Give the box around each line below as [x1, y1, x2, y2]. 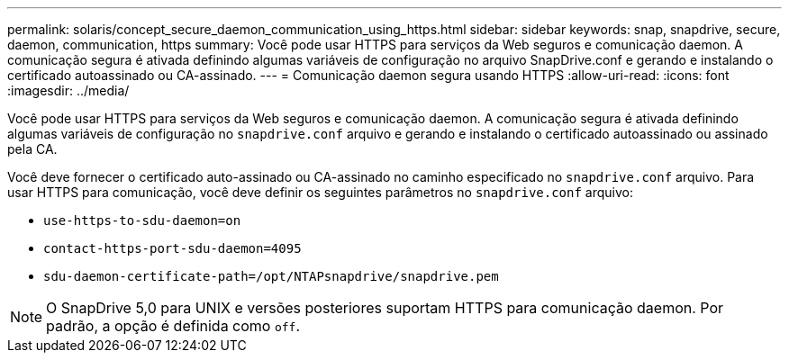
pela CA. [7, 141, 58, 157]
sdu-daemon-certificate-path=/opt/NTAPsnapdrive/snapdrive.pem [43, 269, 499, 283]
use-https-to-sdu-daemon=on [43, 213, 241, 228]
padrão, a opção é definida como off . [46, 317, 301, 335]
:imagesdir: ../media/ [7, 83, 130, 98]
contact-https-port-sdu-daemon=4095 [43, 241, 302, 256]
